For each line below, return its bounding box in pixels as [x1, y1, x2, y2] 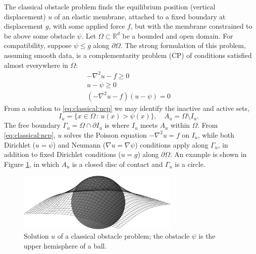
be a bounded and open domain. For [122, 30, 233, 41]
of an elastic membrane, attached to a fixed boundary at [54, 11, 226, 21]
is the [199, 231, 215, 241]
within [170, 120, 190, 130]
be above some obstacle [4, 30, 75, 41]
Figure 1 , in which [4, 158, 59, 169]
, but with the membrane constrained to [130, 21, 253, 31]
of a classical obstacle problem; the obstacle [57, 231, 190, 241]
